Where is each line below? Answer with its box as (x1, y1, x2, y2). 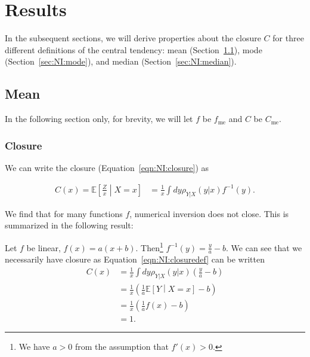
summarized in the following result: (5, 219, 134, 231)
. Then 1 (135, 239, 163, 254)
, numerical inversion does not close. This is (129, 207, 289, 219)
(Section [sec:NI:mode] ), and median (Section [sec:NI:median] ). (5, 55, 237, 68)
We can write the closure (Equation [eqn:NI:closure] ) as (5, 161, 209, 173)
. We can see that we (226, 241, 302, 254)
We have (18, 340, 50, 353)
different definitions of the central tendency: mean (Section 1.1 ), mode (5, 43, 262, 56)
